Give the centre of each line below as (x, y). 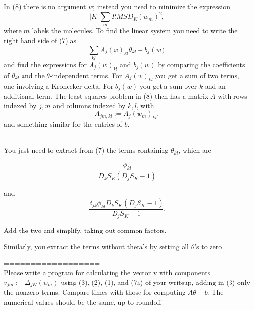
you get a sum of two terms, (197, 75)
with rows (232, 96)
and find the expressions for (46, 64)
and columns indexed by (89, 105)
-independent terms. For (86, 75)
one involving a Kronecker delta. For (59, 86)
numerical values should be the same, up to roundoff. (83, 301)
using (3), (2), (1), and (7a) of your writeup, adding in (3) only (155, 282)
